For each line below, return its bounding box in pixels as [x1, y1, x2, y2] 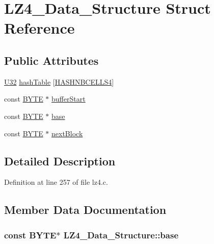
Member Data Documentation [4, 202, 167, 217]
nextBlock [51, 128, 83, 138]
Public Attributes [4, 52, 99, 68]
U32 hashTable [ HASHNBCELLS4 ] [4, 76, 114, 87]
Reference [4, 17, 75, 38]
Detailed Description [4, 153, 116, 168]
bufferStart [51, 93, 86, 104]
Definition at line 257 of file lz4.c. [4, 177, 108, 187]
